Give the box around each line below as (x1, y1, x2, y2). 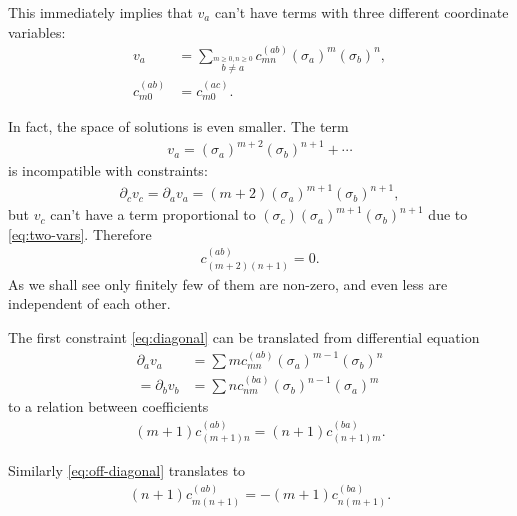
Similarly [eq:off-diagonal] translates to (8, 459, 246, 480)
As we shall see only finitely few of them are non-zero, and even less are (8, 273, 448, 294)
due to (428, 204, 468, 225)
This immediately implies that (8, 2, 193, 22)
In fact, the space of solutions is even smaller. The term (8, 116, 349, 137)
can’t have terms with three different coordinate (214, 2, 509, 22)
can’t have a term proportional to (50, 204, 256, 225)
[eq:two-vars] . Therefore (8, 223, 152, 244)
